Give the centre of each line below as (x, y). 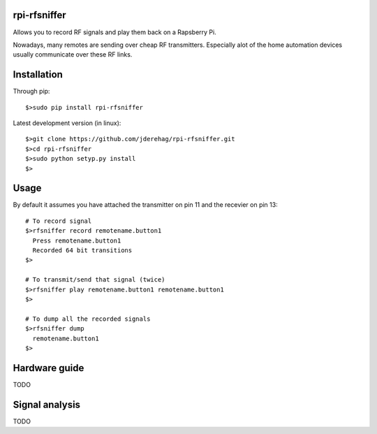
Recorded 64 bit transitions (82, 251)
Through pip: (31, 92)
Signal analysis (46, 404)
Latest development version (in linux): (67, 123)
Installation (38, 74)
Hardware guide (49, 368)
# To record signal (59, 221)
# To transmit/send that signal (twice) (95, 280)
